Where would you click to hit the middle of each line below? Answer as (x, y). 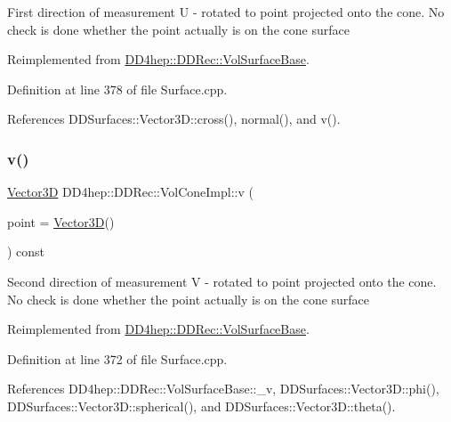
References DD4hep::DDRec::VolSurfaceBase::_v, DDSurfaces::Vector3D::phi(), (223, 389)
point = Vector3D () (61, 221)
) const (26, 252)
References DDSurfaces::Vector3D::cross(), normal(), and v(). (174, 119)
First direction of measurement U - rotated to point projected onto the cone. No (226, 12)
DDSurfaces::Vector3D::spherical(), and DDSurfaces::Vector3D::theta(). (201, 406)
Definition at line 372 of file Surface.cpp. (117, 358)
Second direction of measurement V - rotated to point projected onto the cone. (222, 281)
